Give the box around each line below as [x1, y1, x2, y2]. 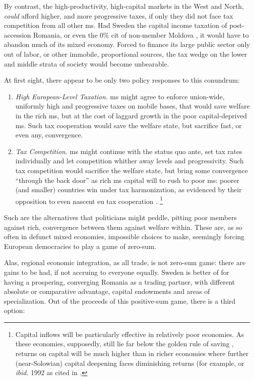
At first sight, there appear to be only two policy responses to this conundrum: [4, 75, 240, 85]
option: [4, 305, 25, 315]
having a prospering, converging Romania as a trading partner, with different [4, 276, 235, 287]
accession [4, 29, 31, 40]
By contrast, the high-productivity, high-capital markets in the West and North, [4, 1, 244, 11]
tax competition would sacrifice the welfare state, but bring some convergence [15, 165, 248, 175]
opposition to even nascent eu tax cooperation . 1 [15, 194, 163, 206]
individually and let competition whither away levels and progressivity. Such [15, 156, 244, 166]
